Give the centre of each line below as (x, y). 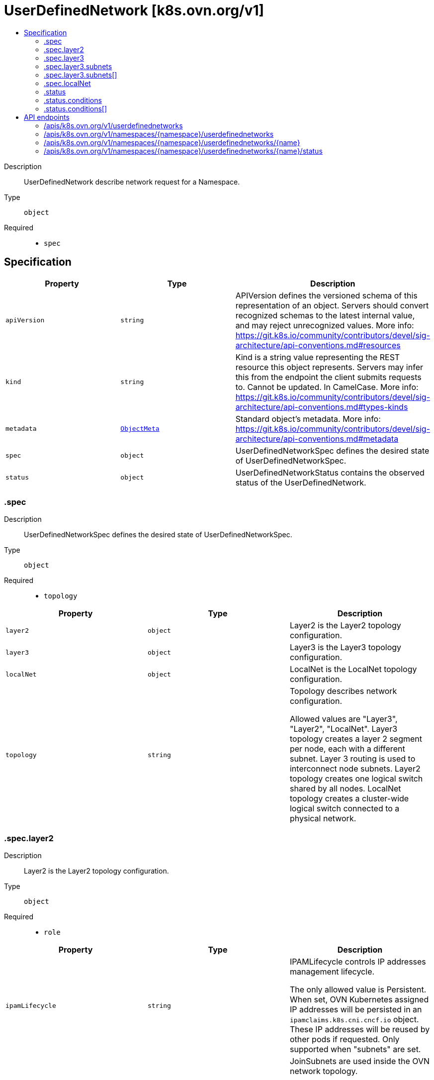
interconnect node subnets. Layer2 (355, 769)
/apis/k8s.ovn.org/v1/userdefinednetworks (113, 125)
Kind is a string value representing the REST (318, 357)
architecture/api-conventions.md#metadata (317, 439)
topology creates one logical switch (356, 779)
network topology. (324, 1071)
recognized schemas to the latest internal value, (325, 315)
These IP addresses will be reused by (360, 1030)
